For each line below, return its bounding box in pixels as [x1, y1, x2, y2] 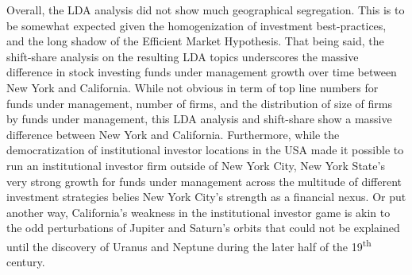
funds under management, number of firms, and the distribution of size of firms [6, 95, 392, 111]
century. [6, 254, 45, 270]
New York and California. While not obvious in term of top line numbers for [6, 79, 379, 95]
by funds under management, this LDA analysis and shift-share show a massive [6, 110, 392, 127]
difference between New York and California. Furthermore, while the [6, 126, 340, 142]
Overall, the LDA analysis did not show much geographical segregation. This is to [6, 2, 405, 17]
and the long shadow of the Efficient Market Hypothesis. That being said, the [6, 33, 384, 49]
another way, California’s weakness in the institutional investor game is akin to [6, 203, 391, 220]
